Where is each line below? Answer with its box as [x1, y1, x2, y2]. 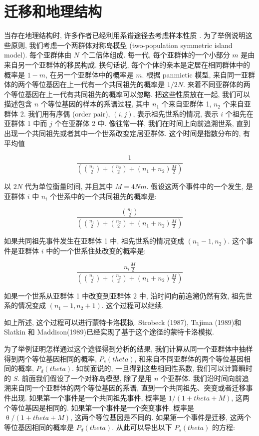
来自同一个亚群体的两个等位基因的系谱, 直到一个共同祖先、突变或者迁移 [10, 382, 246, 393]
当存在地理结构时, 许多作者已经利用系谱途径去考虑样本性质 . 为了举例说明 [4, 30, 246, 40]
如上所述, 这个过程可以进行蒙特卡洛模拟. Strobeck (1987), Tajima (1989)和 [4, 316, 242, 327]
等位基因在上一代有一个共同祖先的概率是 [31, 79, 165, 89]
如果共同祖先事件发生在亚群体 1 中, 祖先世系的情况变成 [4, 235, 184, 246]
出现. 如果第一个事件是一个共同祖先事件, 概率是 [10, 392, 167, 402]
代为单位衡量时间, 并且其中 [24, 181, 113, 191]
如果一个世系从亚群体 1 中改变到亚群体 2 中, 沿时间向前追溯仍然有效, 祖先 [4, 290, 246, 300]
